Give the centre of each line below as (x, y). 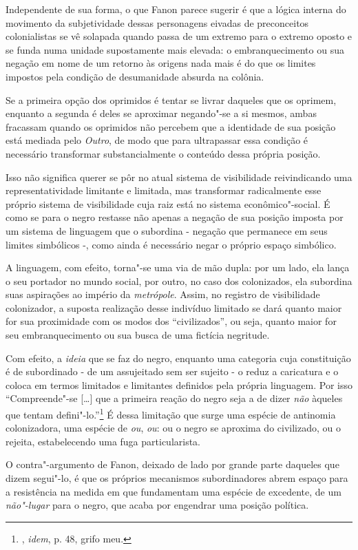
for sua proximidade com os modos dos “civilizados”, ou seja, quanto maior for (171, 321)
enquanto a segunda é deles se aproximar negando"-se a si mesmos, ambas (161, 113)
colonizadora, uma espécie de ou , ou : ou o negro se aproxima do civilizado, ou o (173, 428)
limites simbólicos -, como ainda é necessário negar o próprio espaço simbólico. (171, 244)
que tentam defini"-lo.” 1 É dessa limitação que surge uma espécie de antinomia (171, 413)
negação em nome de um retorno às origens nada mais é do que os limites (161, 63)
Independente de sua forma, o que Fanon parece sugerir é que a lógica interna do (176, 9)
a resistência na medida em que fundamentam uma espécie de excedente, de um (173, 491)
